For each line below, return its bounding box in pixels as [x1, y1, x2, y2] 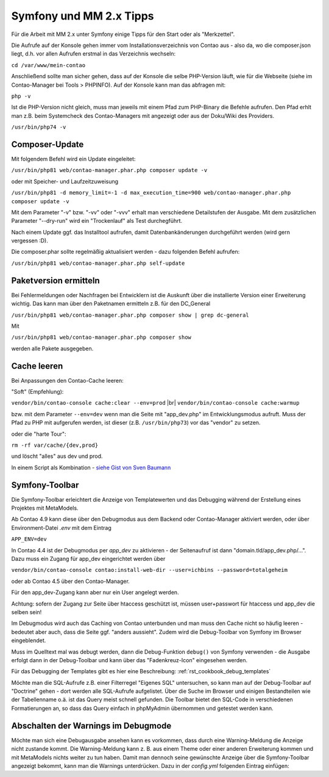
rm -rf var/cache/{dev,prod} [11, 441, 99, 449]
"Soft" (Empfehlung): [11, 388, 64, 396]
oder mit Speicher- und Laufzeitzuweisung [11, 178, 119, 185]
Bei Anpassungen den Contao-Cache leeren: [11, 377, 124, 384]
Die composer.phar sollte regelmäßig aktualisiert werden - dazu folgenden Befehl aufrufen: [11, 248, 240, 256]
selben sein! [11, 608, 42, 616]
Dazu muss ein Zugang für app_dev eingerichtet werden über [11, 555, 166, 563]
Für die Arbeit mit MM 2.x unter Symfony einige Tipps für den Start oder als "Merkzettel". [11, 31, 235, 38]
